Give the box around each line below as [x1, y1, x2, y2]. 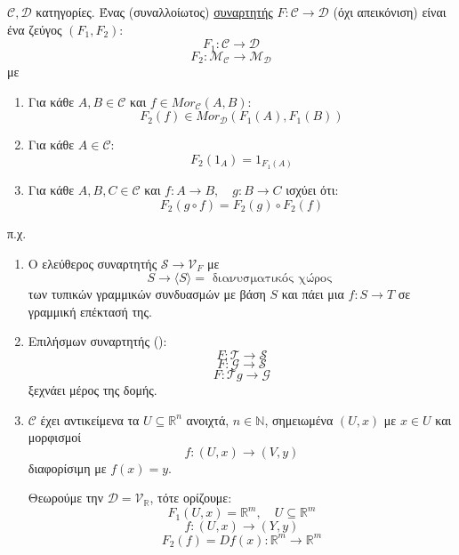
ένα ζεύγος [7, 20, 62, 38]
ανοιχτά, [186, 410, 229, 429]
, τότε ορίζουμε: [149, 488, 232, 507]
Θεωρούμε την [28, 488, 104, 507]
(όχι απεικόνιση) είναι [333, 3, 447, 20]
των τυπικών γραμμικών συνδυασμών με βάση [28, 285, 266, 303]
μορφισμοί [28, 428, 81, 446]
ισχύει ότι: [286, 181, 339, 199]
